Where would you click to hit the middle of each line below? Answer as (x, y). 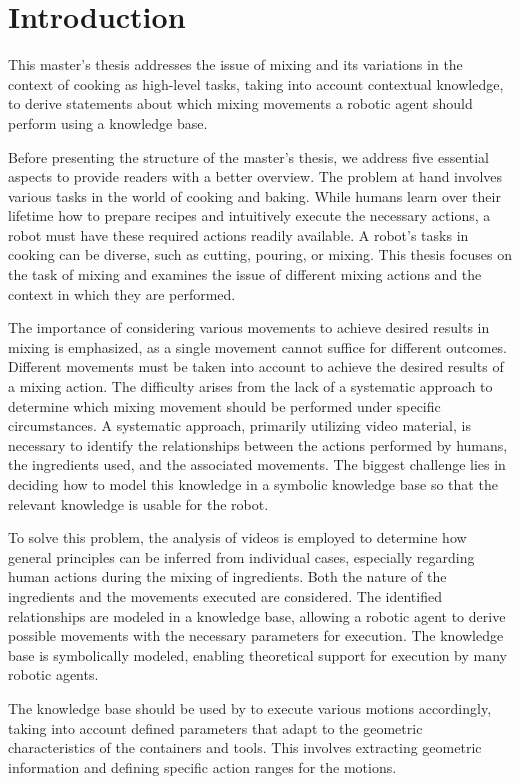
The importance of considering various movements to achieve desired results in (249, 327)
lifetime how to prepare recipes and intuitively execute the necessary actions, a (249, 215)
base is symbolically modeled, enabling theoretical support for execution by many (257, 654)
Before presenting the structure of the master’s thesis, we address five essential (249, 156)
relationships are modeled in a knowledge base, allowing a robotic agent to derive (257, 615)
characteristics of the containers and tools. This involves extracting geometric (245, 747)
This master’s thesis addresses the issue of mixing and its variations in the (235, 64)
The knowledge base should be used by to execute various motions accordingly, (250, 707)
